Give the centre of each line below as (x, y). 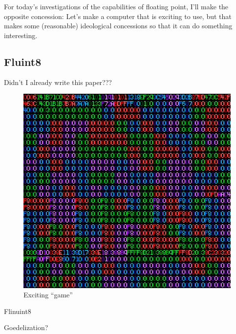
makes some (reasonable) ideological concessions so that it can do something (118, 26)
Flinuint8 (18, 311)
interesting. (21, 35)
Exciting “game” (48, 295)
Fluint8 (23, 61)
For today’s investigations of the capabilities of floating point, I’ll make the (116, 6)
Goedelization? (26, 327)
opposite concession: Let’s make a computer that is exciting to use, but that (118, 16)
